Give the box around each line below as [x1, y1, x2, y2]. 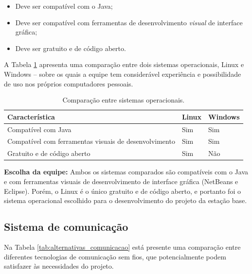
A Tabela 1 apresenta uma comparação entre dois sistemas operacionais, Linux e [4, 59, 244, 69]
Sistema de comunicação [4, 219, 128, 234]
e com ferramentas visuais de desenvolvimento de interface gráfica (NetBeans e [4, 176, 238, 186]
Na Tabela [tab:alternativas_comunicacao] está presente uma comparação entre [4, 241, 241, 252]
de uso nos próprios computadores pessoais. [4, 78, 133, 88]
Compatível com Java [7, 124, 72, 134]
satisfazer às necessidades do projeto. [4, 261, 114, 271]
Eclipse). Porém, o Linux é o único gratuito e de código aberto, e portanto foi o [4, 186, 241, 196]
